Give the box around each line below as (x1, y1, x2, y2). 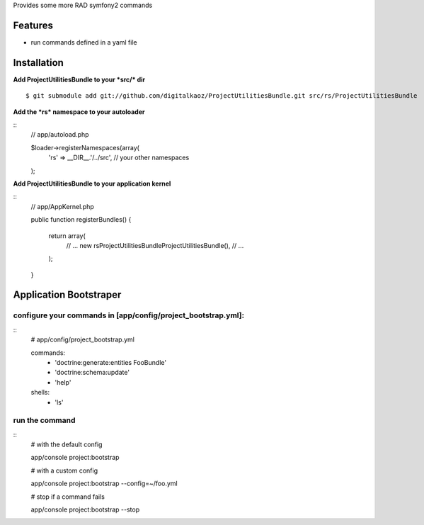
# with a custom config (30, 466, 98, 475)
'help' (55, 378, 71, 386)
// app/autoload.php (30, 130, 89, 139)
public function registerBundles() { (30, 215, 132, 224)
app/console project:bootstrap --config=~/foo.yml (30, 479, 178, 488)
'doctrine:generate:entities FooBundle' (55, 359, 166, 366)
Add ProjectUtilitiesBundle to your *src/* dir (13, 75, 145, 84)
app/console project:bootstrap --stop (30, 505, 140, 514)
